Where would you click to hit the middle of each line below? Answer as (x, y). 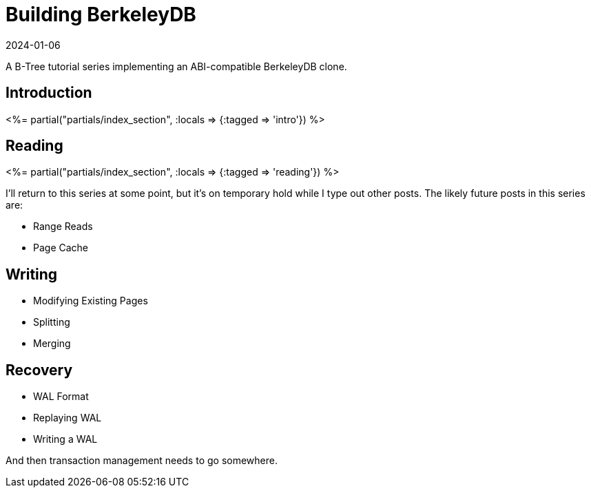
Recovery (39, 370)
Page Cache (61, 248)
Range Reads (63, 227)
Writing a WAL (65, 439)
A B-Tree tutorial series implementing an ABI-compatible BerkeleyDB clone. (176, 66)
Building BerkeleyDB (101, 14)
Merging (52, 344)
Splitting (52, 322)
